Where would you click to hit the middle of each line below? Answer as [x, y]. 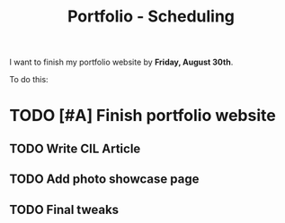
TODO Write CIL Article [75, 148]
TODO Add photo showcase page [104, 180]
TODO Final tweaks [64, 209]
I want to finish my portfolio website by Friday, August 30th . [121, 62]
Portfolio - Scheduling [151, 17]
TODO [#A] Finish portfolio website [142, 116]
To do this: [29, 80]
